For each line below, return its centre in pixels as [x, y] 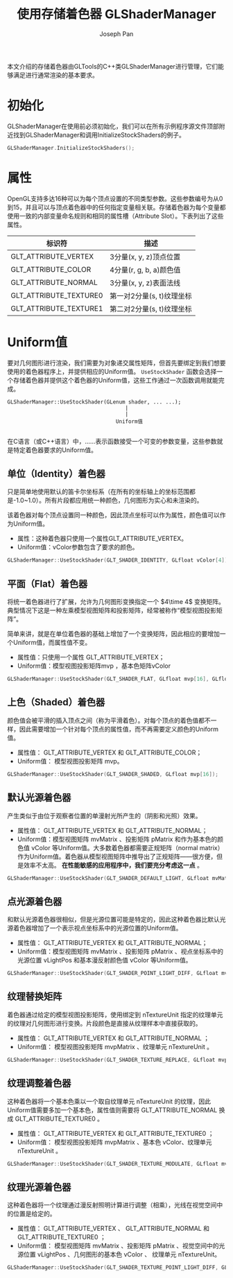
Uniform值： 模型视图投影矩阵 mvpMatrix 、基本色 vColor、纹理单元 [115, 1142]
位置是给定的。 [34, 1214]
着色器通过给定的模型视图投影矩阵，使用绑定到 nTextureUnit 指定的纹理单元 [115, 1014]
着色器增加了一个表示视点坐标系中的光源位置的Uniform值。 [97, 928]
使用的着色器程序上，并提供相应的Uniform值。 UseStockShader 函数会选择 [112, 371]
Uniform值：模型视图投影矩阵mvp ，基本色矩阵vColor [94, 666]
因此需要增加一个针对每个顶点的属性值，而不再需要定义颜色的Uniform [119, 729]
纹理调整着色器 [39, 1083]
